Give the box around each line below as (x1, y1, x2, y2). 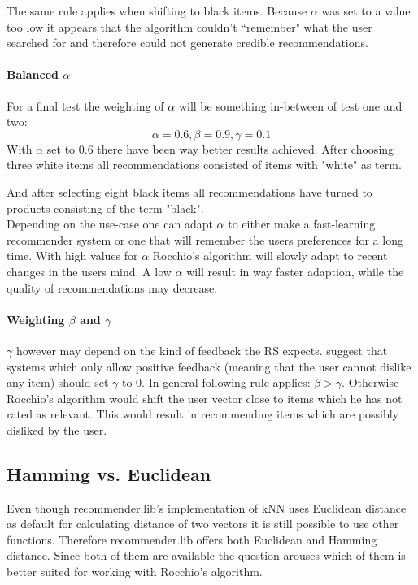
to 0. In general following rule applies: (121, 374, 311, 391)
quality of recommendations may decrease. (7, 279, 218, 296)
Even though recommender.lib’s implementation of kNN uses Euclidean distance (7, 499, 407, 516)
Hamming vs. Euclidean (7, 461, 211, 486)
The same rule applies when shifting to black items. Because (7, 2, 307, 19)
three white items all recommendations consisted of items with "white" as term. (7, 156, 402, 173)
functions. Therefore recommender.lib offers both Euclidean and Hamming (7, 531, 377, 548)
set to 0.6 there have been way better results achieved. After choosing (46, 140, 394, 157)
